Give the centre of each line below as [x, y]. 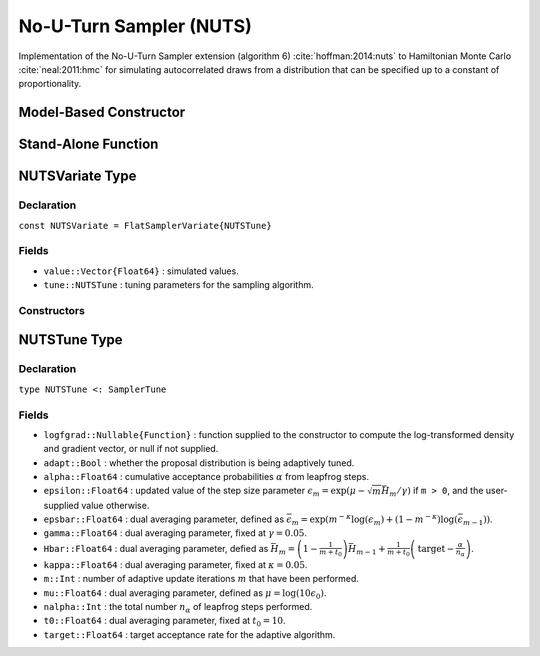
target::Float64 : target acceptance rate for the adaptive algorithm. [189, 634]
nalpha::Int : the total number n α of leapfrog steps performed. [178, 607]
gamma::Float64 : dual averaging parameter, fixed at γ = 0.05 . [175, 533]
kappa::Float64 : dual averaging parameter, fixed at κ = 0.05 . [175, 564]
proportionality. [50, 84]
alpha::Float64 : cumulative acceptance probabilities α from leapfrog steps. [206, 477]
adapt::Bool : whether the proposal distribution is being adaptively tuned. [199, 462]
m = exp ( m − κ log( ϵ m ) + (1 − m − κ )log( [375, 519]
